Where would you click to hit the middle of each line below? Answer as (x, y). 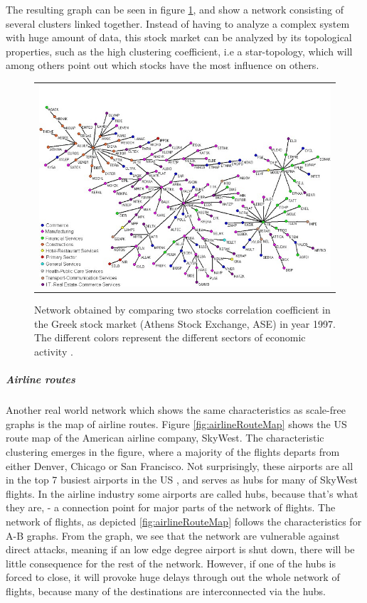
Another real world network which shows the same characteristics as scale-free (176, 410)
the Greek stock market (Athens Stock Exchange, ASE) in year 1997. (185, 323)
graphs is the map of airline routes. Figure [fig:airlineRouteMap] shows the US (176, 423)
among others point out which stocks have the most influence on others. (163, 65)
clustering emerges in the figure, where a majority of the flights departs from (173, 451)
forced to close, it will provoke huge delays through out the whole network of (173, 577)
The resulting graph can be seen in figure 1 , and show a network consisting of (175, 9)
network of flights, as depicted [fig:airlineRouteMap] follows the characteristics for (184, 521)
